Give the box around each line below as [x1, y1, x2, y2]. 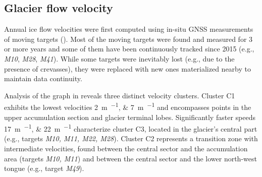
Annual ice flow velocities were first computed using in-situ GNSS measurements [4, 24, 253, 34]
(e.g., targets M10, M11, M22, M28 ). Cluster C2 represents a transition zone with [4, 133, 258, 144]
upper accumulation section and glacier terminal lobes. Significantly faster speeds [4, 111, 255, 122]
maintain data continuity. [4, 73, 82, 84]
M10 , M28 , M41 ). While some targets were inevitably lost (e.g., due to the [4, 53, 235, 64]
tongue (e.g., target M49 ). [4, 163, 84, 173]
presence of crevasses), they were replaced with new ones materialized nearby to [4, 63, 251, 74]
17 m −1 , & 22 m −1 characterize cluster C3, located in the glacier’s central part [4, 122, 257, 134]
